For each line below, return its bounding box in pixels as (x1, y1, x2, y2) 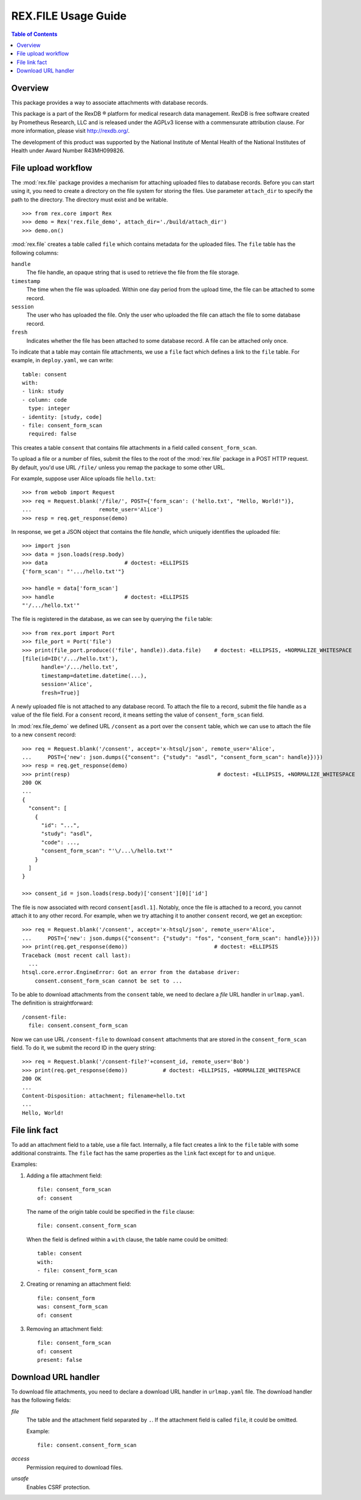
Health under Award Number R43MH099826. (11, 147, 125, 154)
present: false (37, 1356, 83, 1364)
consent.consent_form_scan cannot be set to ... (34, 977, 182, 984)
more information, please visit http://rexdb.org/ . (11, 127, 130, 135)
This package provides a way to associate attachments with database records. (11, 99, 208, 107)
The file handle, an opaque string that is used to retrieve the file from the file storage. (26, 268, 239, 276)
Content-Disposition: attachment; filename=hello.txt (22, 1092, 185, 1099)
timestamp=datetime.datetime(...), (41, 672, 147, 679)
